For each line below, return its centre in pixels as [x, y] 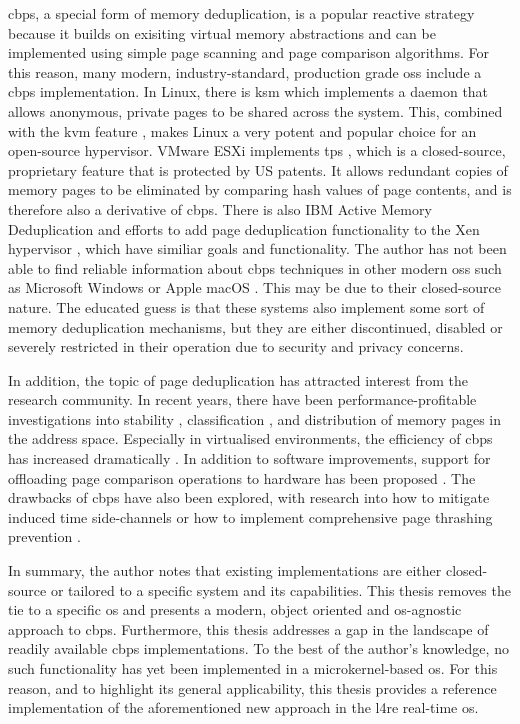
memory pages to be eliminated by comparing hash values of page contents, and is [260, 189]
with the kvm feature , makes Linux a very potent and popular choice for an [242, 130]
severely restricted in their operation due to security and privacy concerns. [236, 346]
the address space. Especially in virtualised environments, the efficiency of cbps [250, 438]
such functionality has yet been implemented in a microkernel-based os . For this [253, 668]
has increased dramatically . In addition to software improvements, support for [249, 458]
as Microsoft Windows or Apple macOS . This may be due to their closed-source [254, 287]
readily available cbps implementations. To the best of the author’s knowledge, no [258, 648]
